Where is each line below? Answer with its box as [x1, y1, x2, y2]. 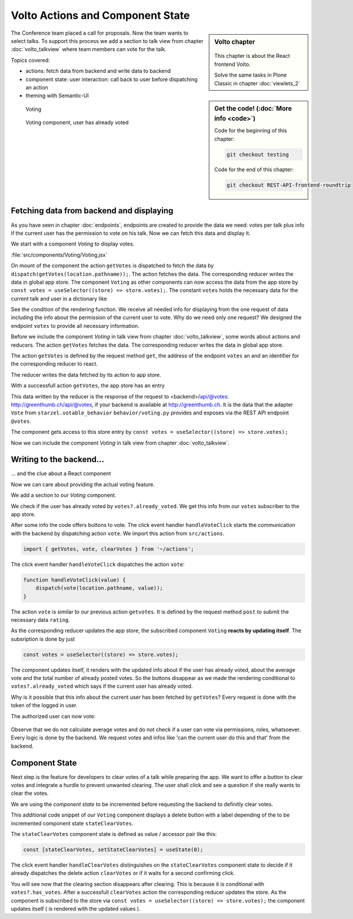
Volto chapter [214, 38, 255, 46]
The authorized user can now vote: [11, 712, 96, 719]
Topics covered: [11, 57, 50, 64]
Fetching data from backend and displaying [11, 206, 174, 216]
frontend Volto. [214, 61, 251, 68]
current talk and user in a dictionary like [11, 295, 107, 302]
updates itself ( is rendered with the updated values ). [11, 905, 141, 912]
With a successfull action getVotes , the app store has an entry [11, 382, 165, 389]
